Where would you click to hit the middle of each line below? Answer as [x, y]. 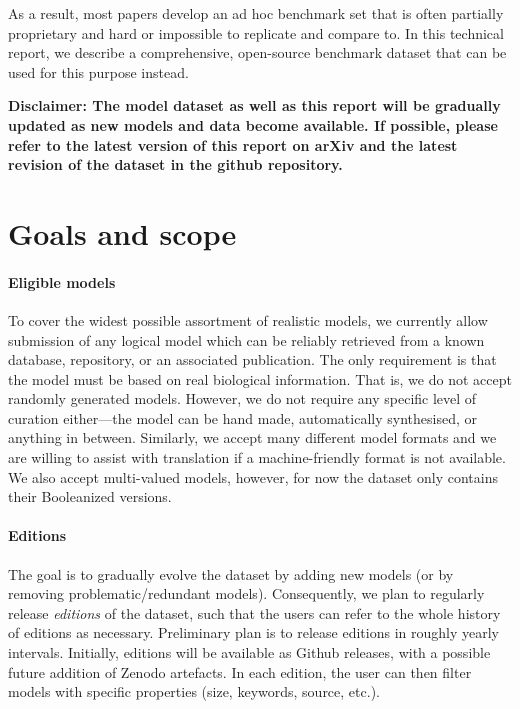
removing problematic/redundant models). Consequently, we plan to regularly [246, 593]
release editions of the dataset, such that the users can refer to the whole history [254, 612]
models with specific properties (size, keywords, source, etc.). [194, 691]
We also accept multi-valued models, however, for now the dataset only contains [253, 476]
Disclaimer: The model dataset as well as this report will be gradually [254, 105]
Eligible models [62, 281]
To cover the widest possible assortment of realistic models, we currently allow [248, 319]
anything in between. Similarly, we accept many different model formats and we [252, 437]
